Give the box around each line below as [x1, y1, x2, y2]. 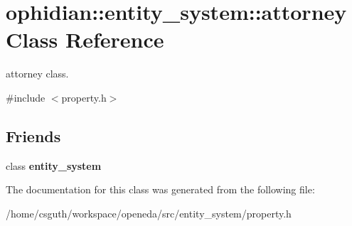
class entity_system [6, 158, 102, 173]
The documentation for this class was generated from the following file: [6, 182, 315, 197]
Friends [6, 124, 61, 146]
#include [6, 90, 46, 104]
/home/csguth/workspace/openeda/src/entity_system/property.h [6, 205, 292, 220]
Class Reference [6, 25, 164, 54]
